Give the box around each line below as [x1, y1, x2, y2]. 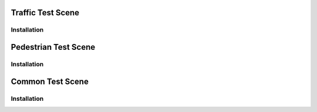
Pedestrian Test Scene [11, 42, 96, 52]
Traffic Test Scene [11, 8, 79, 18]
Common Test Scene [11, 76, 89, 86]
